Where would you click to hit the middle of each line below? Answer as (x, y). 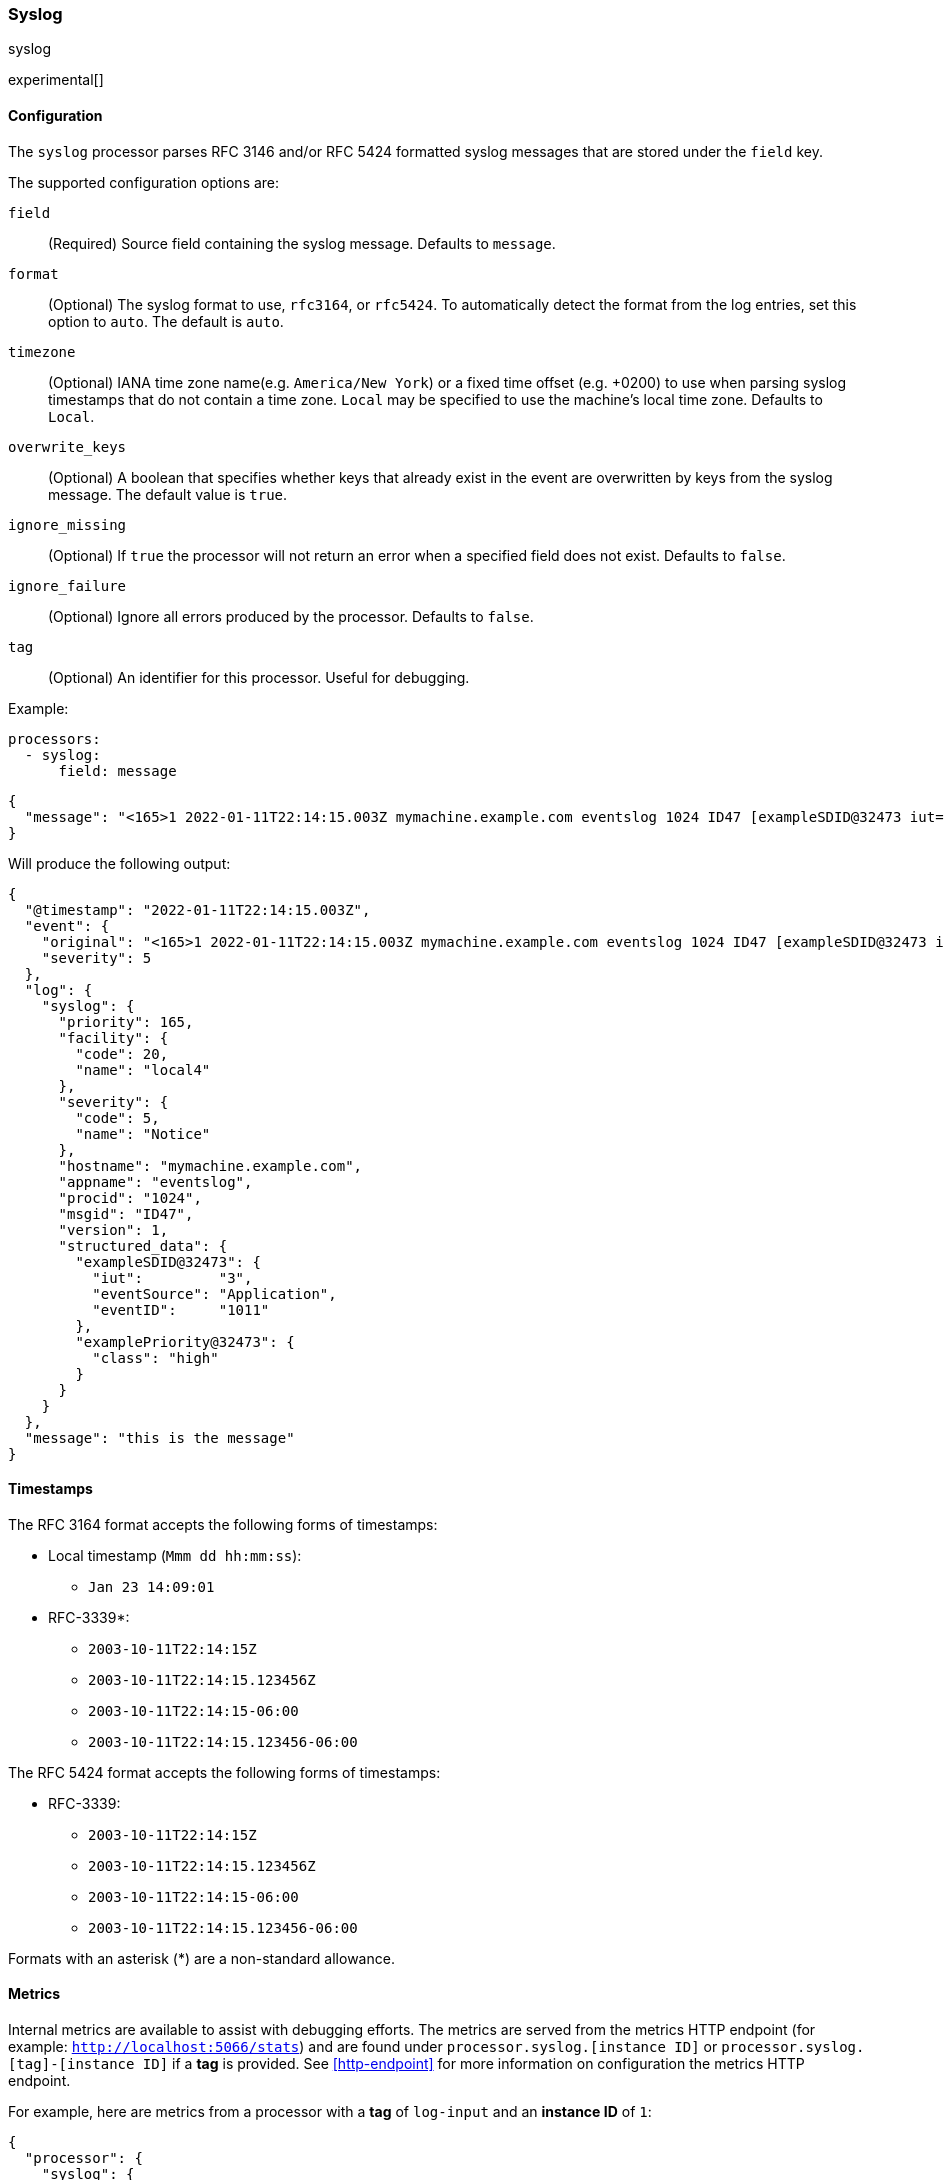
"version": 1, (113, 1229)
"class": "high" (155, 1357)
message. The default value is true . (168, 494)
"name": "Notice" (143, 1133)
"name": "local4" (143, 1069)
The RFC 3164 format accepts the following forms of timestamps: (223, 1524)
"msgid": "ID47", (126, 1213)
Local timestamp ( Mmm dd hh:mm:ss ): (175, 1555)
